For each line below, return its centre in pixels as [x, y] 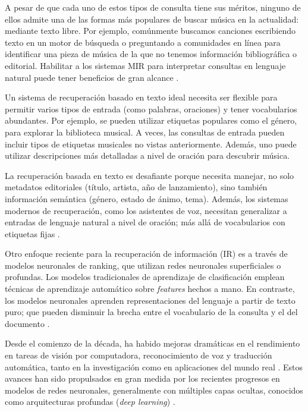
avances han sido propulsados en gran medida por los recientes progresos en [142, 378]
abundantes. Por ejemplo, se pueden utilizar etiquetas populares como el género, [151, 120]
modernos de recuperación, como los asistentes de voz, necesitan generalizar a [146, 210]
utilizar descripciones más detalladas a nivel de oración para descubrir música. [147, 155]
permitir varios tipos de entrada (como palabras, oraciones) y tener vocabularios [151, 108]
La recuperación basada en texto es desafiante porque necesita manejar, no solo [150, 175]
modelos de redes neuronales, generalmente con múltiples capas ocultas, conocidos [154, 390]
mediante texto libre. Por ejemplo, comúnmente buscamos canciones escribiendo [150, 31]
